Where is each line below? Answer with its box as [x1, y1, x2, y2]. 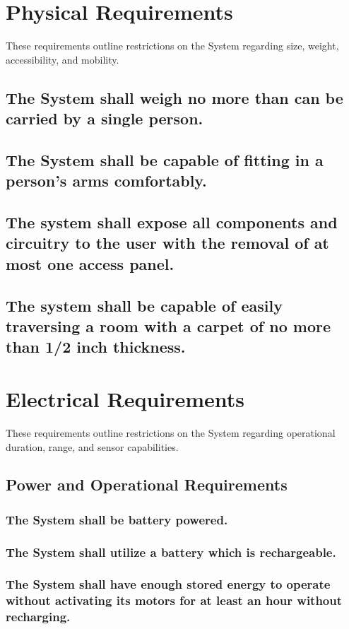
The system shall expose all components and [6, 211, 338, 233]
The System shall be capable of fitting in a [6, 148, 324, 170]
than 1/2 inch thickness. [6, 336, 186, 358]
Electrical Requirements [6, 384, 245, 413]
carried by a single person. [6, 107, 203, 129]
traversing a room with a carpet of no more [6, 315, 331, 336]
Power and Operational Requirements [6, 474, 288, 495]
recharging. [6, 608, 71, 625]
